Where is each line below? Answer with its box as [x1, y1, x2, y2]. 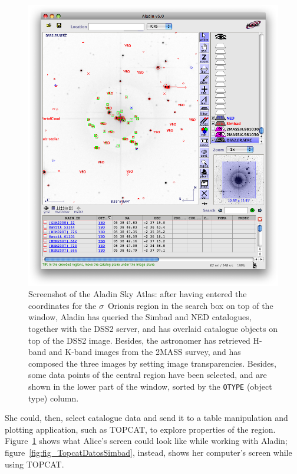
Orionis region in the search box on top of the [107, 299, 273, 311]
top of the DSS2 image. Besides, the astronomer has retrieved [28, 334, 250, 346]
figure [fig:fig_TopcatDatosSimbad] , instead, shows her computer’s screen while [5, 446, 292, 459]
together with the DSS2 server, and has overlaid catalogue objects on [28, 322, 278, 335]
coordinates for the [28, 299, 97, 311]
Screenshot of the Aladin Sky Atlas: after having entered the [28, 288, 247, 300]
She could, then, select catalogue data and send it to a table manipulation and [5, 412, 288, 424]
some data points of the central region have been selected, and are [28, 368, 267, 381]
